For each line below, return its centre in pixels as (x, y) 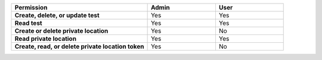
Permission (31, 7)
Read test (28, 23)
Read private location (46, 39)
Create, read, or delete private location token (79, 46)
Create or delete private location (61, 31)
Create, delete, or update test (57, 15)
